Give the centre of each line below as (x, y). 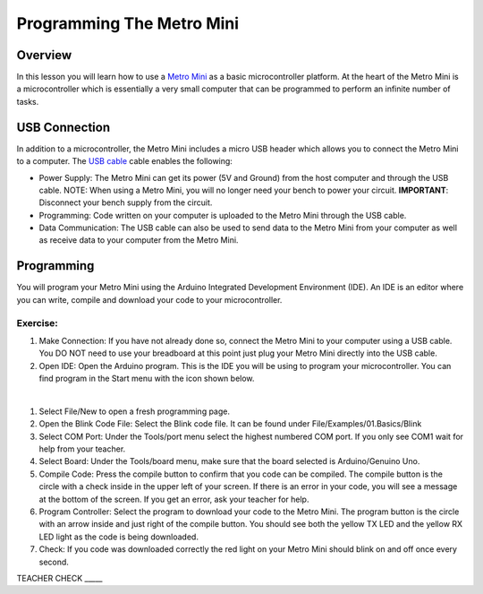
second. (54, 562)
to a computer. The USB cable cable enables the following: (124, 161)
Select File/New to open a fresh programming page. (135, 411)
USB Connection (64, 127)
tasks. (28, 101)
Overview (44, 55)
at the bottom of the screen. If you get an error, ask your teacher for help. (174, 499)
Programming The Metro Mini (128, 23)
